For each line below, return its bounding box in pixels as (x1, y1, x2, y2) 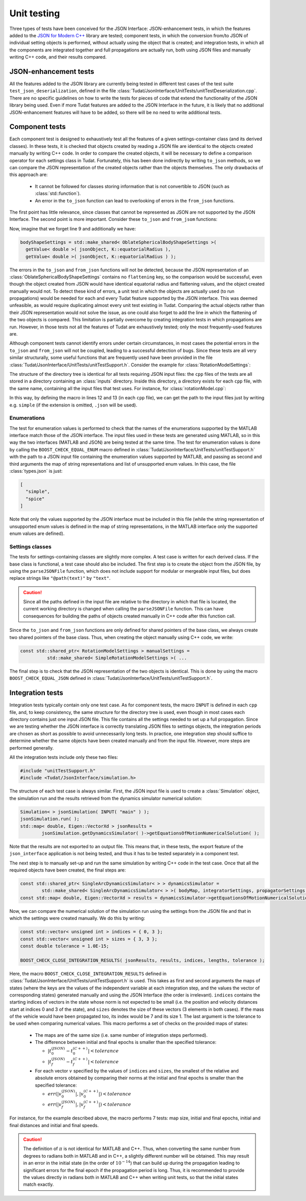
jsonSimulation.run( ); (20, 816, 80, 822)
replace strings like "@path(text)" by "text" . (9, 575, 111, 581)
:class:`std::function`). (35, 190, 81, 196)
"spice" (25, 496, 45, 502)
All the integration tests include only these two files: (9, 754, 118, 760)
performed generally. (9, 745, 54, 751)
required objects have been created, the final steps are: (9, 867, 126, 873)
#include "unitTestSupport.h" (20, 768, 96, 774)
